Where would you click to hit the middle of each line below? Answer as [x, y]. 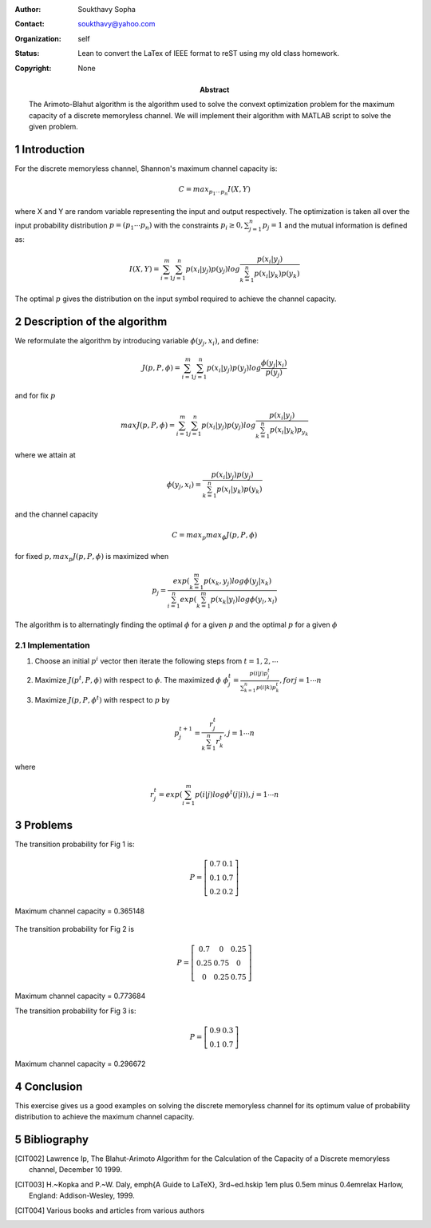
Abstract [215, 89]
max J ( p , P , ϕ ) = [148, 425]
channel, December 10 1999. [76, 1170]
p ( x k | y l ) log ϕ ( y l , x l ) [244, 600]
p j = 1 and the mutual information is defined [335, 226]
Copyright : [33, 68]
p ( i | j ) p [259, 674]
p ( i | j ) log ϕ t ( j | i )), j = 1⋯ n [237, 793]
